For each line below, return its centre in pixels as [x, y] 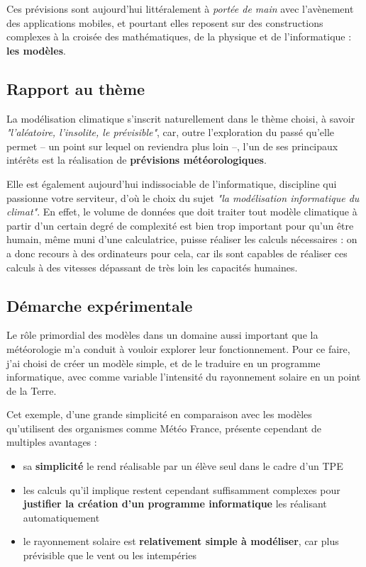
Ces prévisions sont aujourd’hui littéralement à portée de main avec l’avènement [180, 9]
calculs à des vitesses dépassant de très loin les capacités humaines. [152, 267]
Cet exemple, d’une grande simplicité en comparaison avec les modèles [159, 414]
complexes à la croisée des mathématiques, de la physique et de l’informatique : [179, 37]
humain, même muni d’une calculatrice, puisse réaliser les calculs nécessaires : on [182, 239]
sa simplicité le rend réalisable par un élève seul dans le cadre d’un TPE [183, 466]
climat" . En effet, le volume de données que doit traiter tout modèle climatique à [182, 212]
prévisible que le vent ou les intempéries [110, 555]
